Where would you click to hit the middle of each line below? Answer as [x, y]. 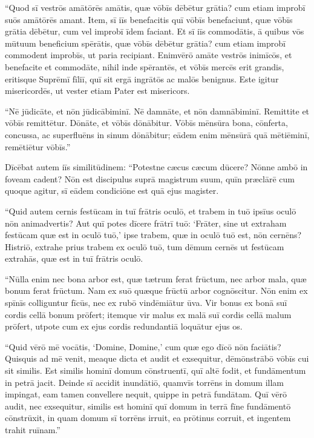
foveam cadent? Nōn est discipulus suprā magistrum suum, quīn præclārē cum [150, 178]
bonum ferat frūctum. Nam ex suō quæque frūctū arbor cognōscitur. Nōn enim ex [156, 290]
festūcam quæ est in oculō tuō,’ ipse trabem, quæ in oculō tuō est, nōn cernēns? [153, 235]
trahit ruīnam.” [33, 430]
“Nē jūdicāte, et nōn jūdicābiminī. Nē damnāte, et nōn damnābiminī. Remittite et [157, 111]
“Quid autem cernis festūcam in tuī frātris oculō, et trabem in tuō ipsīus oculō [151, 211]
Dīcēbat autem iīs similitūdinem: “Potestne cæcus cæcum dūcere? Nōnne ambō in [156, 167]
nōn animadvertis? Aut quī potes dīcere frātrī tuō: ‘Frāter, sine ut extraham [146, 223]
